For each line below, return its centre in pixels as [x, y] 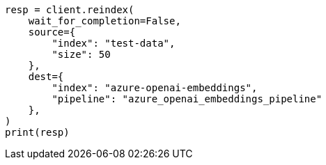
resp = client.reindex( [70, 10]
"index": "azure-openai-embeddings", [155, 88]
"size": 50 [81, 54]
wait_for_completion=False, [104, 21]
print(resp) [37, 132]
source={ [52, 32]
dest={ [46, 77]
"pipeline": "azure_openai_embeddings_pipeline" [187, 99]
